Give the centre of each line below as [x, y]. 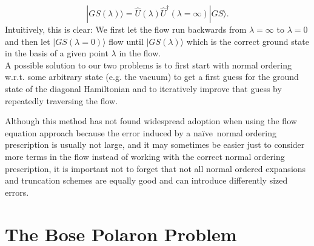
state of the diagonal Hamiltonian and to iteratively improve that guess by [143, 88]
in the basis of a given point [57, 53]
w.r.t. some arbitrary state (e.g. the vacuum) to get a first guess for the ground [152, 77]
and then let [28, 41]
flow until [126, 41]
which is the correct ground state [248, 41]
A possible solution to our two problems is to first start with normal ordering [148, 65]
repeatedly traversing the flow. [62, 100]
